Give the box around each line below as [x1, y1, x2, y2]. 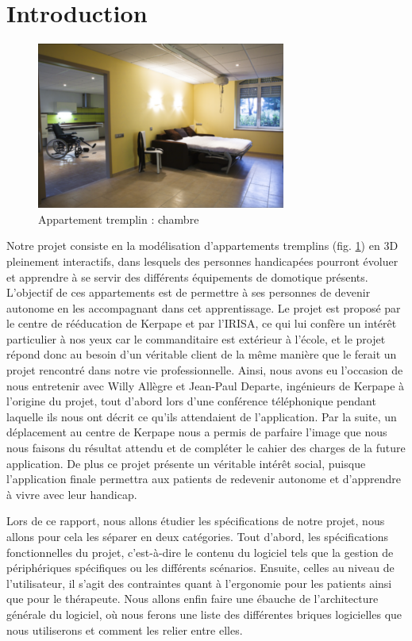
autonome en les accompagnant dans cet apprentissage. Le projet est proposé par [6, 299, 401, 316]
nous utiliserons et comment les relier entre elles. [6, 621, 243, 638]
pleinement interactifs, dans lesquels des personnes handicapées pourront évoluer [6, 252, 399, 269]
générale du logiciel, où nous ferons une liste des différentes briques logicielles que [6, 605, 402, 622]
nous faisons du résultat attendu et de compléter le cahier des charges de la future [6, 439, 406, 456]
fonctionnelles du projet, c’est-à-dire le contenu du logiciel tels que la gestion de [6, 543, 394, 560]
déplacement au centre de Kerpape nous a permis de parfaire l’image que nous [6, 424, 387, 440]
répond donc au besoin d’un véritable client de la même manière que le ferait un [6, 346, 397, 363]
